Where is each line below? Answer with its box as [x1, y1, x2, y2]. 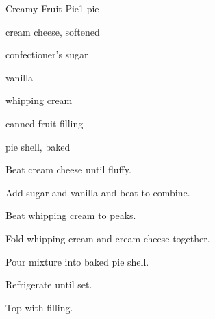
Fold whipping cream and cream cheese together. [5, 231, 210, 245]
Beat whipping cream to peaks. [5, 208, 136, 222]
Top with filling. [5, 300, 73, 314]
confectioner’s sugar [5, 47, 88, 62]
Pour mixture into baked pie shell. [5, 254, 149, 268]
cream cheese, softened [5, 24, 100, 38]
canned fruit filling [5, 116, 84, 130]
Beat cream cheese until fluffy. [5, 162, 131, 177]
